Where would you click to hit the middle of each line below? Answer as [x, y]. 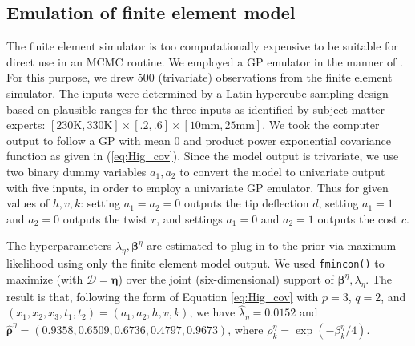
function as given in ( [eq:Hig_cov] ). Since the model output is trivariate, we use [203, 156]
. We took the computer [321, 125]
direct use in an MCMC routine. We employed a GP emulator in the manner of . [205, 61]
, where [246, 330]
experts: [26, 125]
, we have [212, 312]
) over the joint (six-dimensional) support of [226, 278]
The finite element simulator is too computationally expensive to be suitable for [202, 46]
